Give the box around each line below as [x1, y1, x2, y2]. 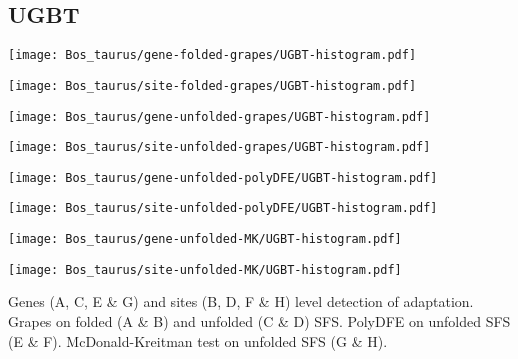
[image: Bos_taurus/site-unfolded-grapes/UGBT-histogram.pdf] [8, 140, 431, 155]
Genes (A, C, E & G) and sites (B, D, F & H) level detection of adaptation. [8, 291, 474, 312]
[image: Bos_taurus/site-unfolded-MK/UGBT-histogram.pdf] [8, 262, 402, 277]
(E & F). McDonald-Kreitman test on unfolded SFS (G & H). [8, 330, 388, 351]
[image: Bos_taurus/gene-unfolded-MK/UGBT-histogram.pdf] [8, 232, 402, 247]
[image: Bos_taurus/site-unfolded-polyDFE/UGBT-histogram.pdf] [8, 201, 438, 216]
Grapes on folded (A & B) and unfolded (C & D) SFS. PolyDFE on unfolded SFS [8, 311, 511, 332]
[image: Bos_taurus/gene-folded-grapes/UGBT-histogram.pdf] [8, 48, 417, 63]
